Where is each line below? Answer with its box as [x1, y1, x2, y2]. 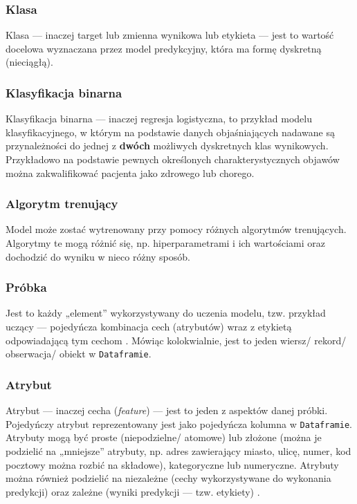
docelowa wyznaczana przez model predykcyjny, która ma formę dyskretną [6, 41, 322, 55]
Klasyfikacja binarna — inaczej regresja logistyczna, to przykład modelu [6, 111, 313, 126]
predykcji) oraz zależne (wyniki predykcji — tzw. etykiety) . [6, 484, 260, 498]
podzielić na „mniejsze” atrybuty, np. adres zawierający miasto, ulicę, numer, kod [6, 443, 351, 458]
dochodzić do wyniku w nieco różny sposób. [6, 249, 190, 263]
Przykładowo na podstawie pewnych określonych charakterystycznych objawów [6, 152, 340, 166]
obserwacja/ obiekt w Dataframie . [6, 346, 152, 361]
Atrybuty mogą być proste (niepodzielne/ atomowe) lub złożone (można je [6, 430, 322, 445]
